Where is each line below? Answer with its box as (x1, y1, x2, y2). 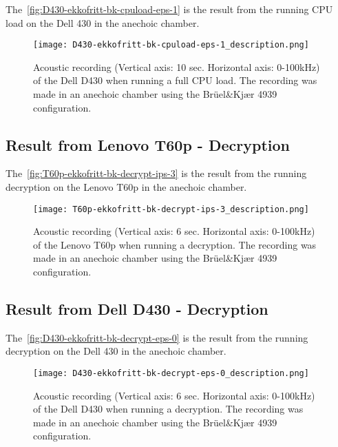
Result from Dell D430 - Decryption (6, 298, 268, 320)
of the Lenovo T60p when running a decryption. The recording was (33, 237, 317, 251)
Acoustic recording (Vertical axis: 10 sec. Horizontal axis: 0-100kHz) (33, 59, 320, 74)
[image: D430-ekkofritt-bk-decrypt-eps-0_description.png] (33, 368, 309, 379)
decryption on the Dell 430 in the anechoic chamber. (6, 344, 226, 358)
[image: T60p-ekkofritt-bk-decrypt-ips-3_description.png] (33, 204, 309, 214)
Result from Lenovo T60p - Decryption (6, 134, 290, 155)
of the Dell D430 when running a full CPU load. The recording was (33, 73, 317, 87)
